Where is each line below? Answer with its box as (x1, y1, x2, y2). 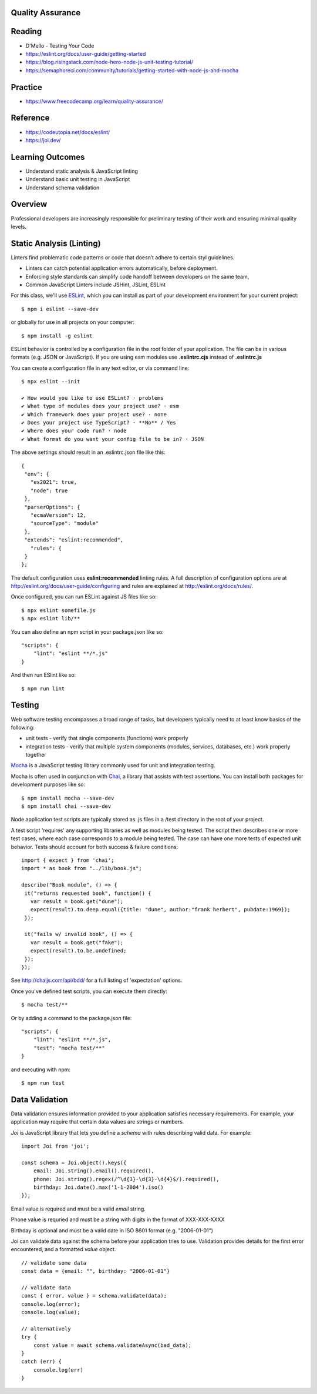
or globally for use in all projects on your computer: (11, 319, 135, 326)
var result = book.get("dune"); (30, 898, 124, 905)
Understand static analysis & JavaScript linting (25, 168, 138, 175)
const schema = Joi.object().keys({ (21, 1159, 127, 1166)
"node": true (30, 487, 68, 494)
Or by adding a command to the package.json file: (11, 1014, 132, 1021)
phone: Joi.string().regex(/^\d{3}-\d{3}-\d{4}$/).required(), (33, 1176, 220, 1182)
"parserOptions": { (24, 503, 80, 510)
